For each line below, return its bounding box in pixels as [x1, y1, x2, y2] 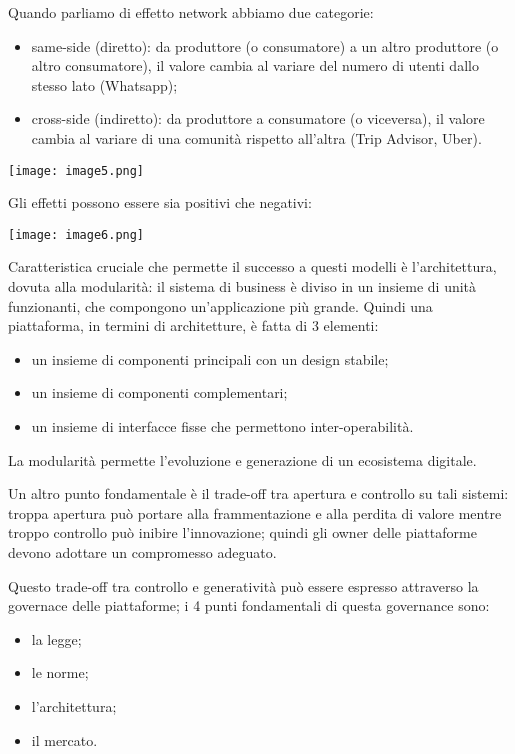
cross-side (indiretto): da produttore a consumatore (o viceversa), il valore [31, 108, 485, 129]
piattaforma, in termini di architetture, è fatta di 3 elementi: [8, 315, 379, 336]
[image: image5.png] [8, 163, 145, 178]
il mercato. [31, 729, 98, 750]
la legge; [31, 628, 82, 649]
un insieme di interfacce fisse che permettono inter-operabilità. [31, 416, 414, 437]
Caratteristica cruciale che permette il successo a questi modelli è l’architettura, [8, 256, 497, 277]
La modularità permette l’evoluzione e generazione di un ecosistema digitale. [8, 449, 477, 470]
